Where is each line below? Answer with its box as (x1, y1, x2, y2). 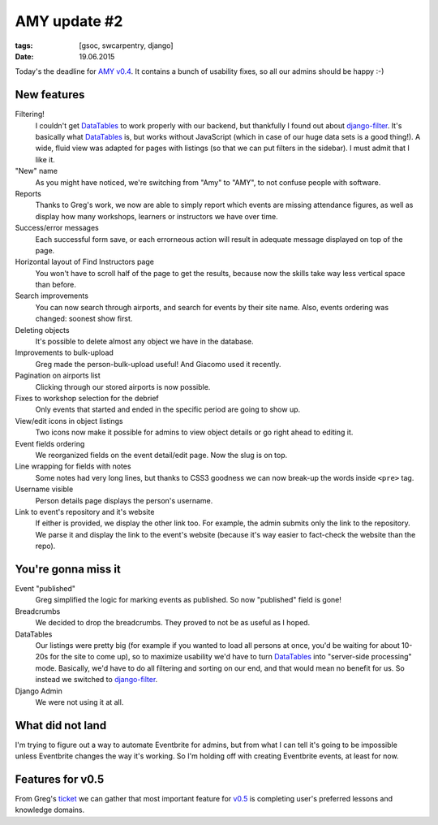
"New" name (15, 166, 58, 176)
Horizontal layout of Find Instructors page (15, 257, 154, 267)
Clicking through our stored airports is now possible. (35, 382, 211, 391)
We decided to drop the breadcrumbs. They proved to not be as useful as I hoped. (35, 618, 311, 628)
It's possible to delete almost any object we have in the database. (35, 337, 255, 347)
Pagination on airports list (15, 370, 101, 381)
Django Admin (15, 686, 62, 696)
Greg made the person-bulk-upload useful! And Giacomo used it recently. (35, 359, 281, 369)
